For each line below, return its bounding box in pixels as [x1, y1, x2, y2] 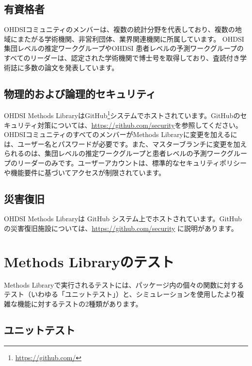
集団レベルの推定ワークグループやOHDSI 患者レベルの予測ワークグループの [4, 43, 244, 53]
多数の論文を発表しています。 [24, 62, 119, 72]
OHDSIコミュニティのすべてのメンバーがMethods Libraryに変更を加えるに [4, 129, 237, 139]
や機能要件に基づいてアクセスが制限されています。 [4, 167, 166, 177]
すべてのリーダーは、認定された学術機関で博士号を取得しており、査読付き [4, 52, 240, 62]
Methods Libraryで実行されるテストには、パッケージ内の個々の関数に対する [4, 279, 244, 290]
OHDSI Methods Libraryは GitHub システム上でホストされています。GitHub [4, 213, 242, 224]
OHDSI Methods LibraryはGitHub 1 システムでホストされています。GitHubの [4, 109, 240, 121]
